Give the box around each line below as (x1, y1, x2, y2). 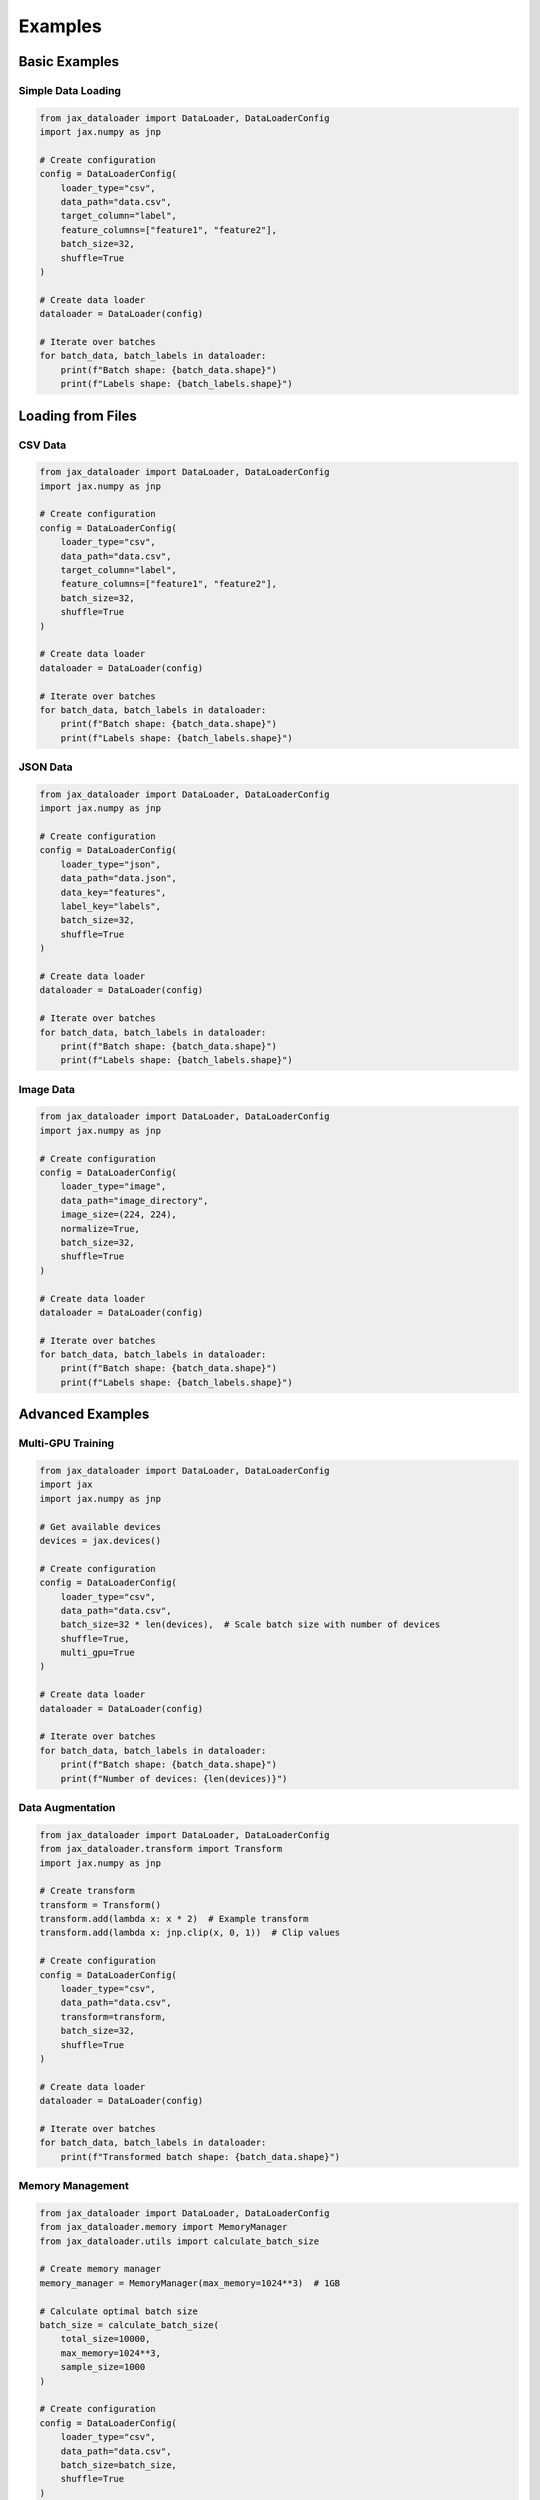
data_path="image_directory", (60, 1195, 209, 1206)
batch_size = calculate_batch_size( (39, 2319, 220, 2330)
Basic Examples (18, 53, 120, 70)
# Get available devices (39, 1521, 162, 1532)
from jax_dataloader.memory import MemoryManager (39, 2221, 288, 2233)
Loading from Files (18, 407, 137, 424)
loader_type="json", (60, 858, 162, 870)
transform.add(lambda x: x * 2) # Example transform (39, 1913, 309, 1925)
